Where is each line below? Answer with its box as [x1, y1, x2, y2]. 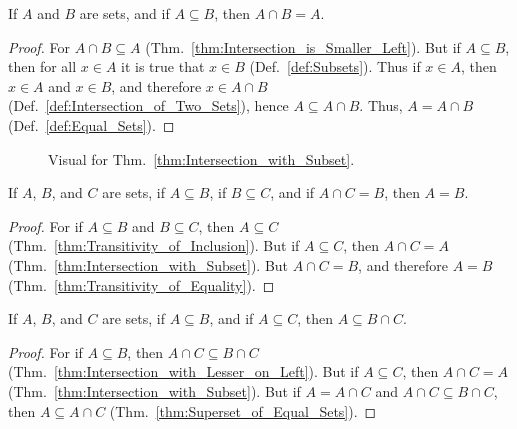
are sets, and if [79, 3, 170, 23]
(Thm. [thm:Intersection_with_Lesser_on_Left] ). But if [8, 361, 359, 382]
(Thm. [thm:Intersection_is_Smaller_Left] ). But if [145, 36, 461, 57]
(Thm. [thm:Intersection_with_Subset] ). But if [8, 380, 301, 401]
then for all [8, 56, 77, 77]
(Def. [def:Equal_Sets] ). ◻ [8, 114, 175, 135]
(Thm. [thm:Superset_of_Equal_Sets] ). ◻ [109, 400, 377, 421]
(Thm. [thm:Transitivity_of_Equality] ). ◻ [8, 274, 275, 295]
